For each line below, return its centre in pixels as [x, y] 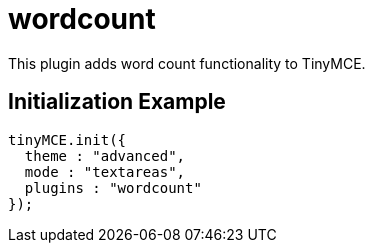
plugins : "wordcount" [113, 187]
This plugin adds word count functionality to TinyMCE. [187, 63]
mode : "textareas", [105, 171]
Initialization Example [117, 102]
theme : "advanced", [105, 155]
